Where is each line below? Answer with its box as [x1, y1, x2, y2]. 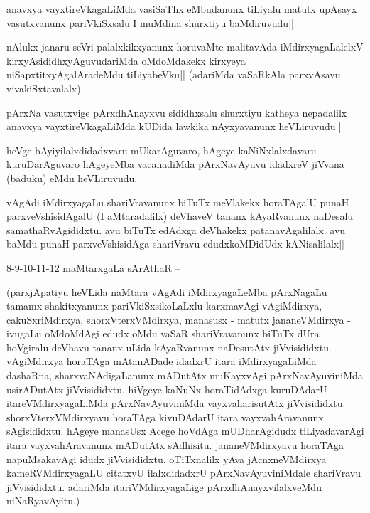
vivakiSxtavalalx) [6, 80, 81, 95]
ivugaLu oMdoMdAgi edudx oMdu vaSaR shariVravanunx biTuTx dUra [6, 326, 320, 341]
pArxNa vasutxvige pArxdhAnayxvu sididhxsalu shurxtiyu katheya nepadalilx [6, 105, 347, 120]
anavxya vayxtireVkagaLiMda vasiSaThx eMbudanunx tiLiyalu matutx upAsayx [6, 1, 357, 16]
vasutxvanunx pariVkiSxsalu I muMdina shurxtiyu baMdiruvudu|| [6, 15, 294, 30]
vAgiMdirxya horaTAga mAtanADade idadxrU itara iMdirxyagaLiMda [6, 354, 317, 369]
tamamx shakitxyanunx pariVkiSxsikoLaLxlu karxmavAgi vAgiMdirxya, [6, 298, 322, 313]
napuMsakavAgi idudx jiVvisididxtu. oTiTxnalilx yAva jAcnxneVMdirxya [6, 451, 327, 466]
